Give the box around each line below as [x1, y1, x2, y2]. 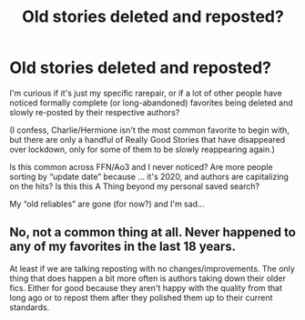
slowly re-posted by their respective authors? [9, 106, 180, 117]
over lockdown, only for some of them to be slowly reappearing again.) [9, 144, 276, 155]
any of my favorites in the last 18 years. [9, 239, 237, 255]
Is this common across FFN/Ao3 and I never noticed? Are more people [9, 161, 273, 172]
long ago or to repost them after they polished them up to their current [9, 292, 273, 303]
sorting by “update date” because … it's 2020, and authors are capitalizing [9, 171, 290, 182]
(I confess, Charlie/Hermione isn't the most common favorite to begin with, [9, 125, 290, 135]
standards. [9, 302, 50, 313]
